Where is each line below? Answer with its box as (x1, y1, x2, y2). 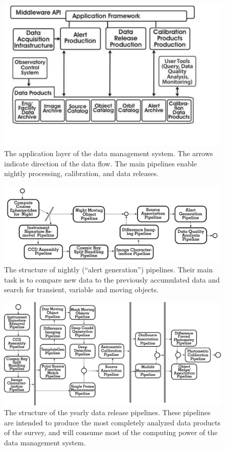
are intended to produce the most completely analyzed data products (4, 417, 220, 427)
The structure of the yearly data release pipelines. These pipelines (4, 407, 211, 418)
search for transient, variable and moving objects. (4, 284, 159, 295)
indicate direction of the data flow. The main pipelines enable (4, 158, 197, 168)
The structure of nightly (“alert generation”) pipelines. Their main (4, 264, 213, 275)
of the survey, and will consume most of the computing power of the (4, 427, 218, 438)
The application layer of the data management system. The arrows (4, 148, 213, 159)
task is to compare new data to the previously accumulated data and (4, 274, 220, 285)
